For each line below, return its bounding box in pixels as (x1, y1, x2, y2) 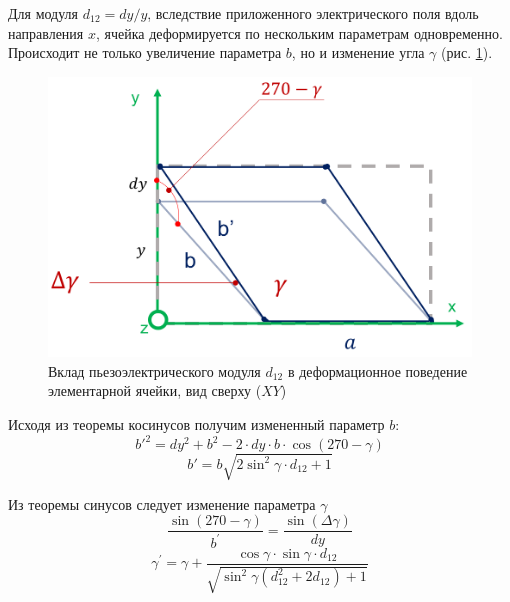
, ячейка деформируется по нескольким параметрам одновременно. (95, 22, 503, 43)
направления (8, 22, 84, 43)
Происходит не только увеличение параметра (8, 42, 282, 63)
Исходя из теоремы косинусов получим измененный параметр (8, 414, 385, 435)
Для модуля (8, 3, 79, 23)
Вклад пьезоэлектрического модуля (48, 360, 261, 381)
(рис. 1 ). (441, 42, 493, 63)
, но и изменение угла (291, 42, 425, 63)
